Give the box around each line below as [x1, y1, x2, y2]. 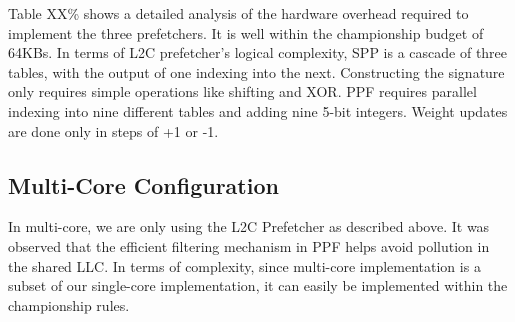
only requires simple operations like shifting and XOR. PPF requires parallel [8, 81, 477, 102]
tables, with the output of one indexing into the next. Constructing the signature [8, 61, 505, 82]
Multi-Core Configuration [8, 169, 279, 200]
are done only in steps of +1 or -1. [8, 120, 219, 141]
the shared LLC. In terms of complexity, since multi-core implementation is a [8, 255, 481, 276]
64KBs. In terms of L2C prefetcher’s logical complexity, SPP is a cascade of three [8, 42, 508, 63]
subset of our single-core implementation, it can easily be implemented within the [8, 275, 508, 296]
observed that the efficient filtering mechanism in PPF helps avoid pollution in [8, 235, 490, 256]
